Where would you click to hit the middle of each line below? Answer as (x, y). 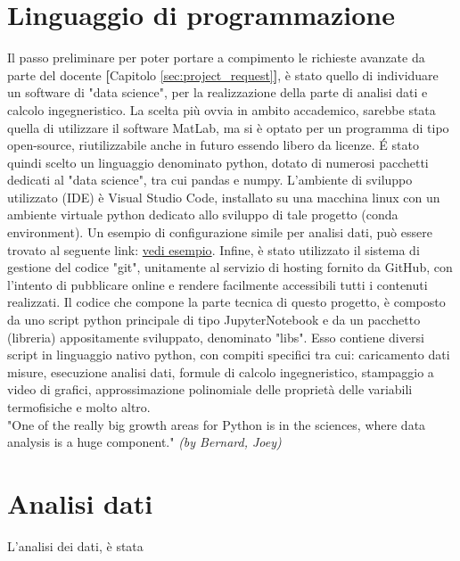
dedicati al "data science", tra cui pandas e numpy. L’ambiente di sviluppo (210, 180)
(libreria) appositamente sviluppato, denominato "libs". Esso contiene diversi (216, 337)
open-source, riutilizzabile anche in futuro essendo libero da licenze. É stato (213, 145)
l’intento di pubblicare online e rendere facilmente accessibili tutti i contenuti (218, 284)
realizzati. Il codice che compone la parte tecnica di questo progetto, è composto (226, 302)
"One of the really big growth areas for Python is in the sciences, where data (217, 424)
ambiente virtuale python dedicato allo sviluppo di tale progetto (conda (203, 214)
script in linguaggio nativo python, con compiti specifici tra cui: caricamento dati (229, 355)
